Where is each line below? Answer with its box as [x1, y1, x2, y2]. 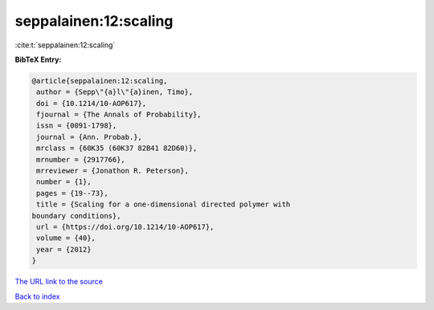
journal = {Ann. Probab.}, [36, 133, 142, 141]
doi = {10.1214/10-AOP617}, [36, 99, 147, 108]
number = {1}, [36, 177, 92, 186]
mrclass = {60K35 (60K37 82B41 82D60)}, [36, 144, 198, 153]
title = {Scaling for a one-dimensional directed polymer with [36, 200, 291, 209]
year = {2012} [36, 245, 92, 254]
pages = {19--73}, [36, 189, 108, 198]
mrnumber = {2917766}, [36, 155, 126, 164]
